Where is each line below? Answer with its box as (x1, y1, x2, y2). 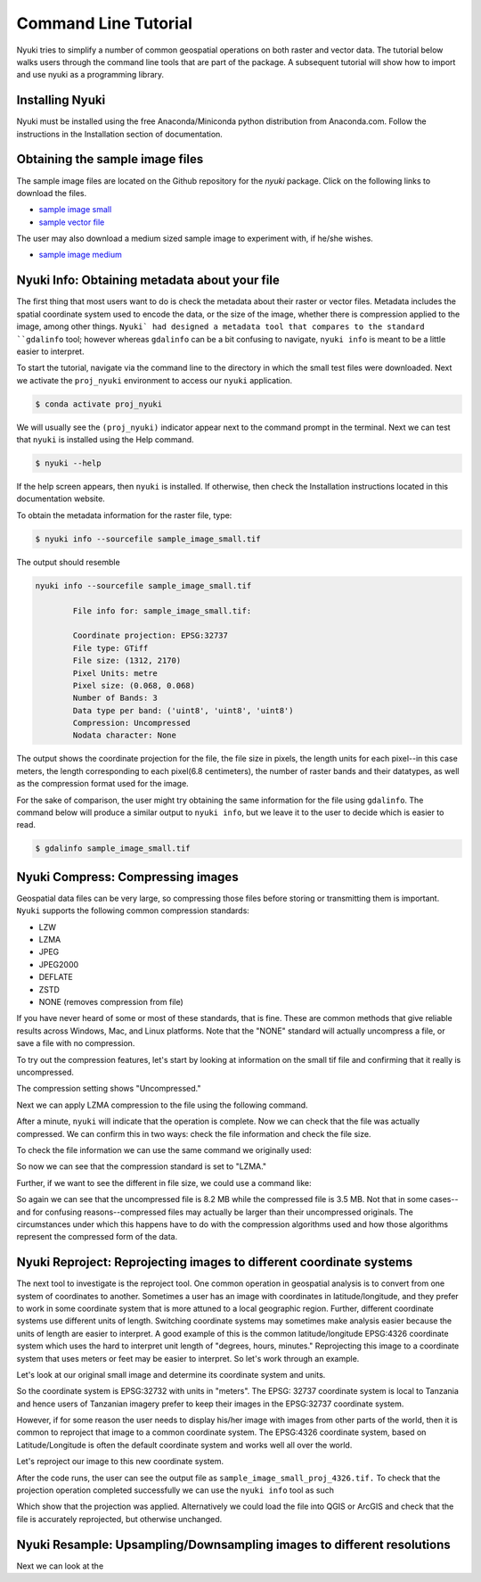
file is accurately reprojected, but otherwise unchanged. (16, 1513, 223, 1524)
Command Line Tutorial (16, 13, 193, 33)
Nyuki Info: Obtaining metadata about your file (16, 273, 280, 288)
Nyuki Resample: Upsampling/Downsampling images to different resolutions (16, 1537, 452, 1552)
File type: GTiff (72, 643, 149, 653)
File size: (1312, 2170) (72, 655, 182, 666)
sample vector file (38, 217, 105, 227)
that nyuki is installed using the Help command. (16, 434, 195, 445)
